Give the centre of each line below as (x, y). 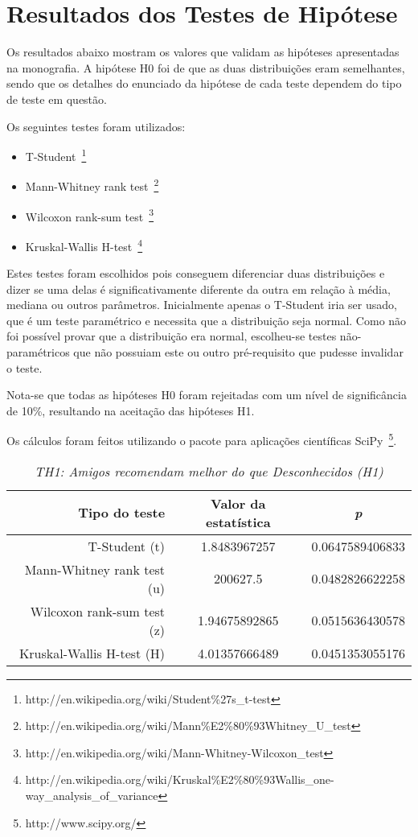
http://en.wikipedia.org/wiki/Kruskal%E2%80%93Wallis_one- (180, 779)
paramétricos (38, 352)
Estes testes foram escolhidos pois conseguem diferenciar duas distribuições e (196, 273)
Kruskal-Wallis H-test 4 (84, 245)
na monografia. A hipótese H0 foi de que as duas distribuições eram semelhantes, (206, 67)
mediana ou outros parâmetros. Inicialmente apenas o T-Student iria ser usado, (202, 305)
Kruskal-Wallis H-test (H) (92, 653)
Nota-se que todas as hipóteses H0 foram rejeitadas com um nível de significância (207, 395)
